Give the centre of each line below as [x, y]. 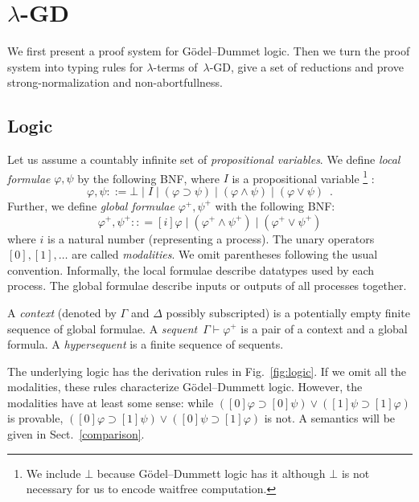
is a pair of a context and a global [324, 328]
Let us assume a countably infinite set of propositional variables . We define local [204, 159]
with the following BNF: [275, 205]
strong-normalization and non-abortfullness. [115, 82]
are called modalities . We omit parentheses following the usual [225, 254]
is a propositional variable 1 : [303, 177]
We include [53, 473]
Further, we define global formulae [91, 205]
